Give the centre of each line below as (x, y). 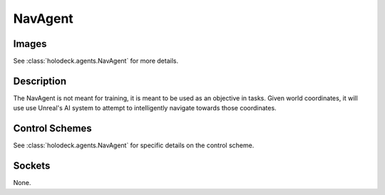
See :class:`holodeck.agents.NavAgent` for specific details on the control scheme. (134, 145)
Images (30, 44)
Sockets (32, 166)
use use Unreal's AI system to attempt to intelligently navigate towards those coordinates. (145, 108)
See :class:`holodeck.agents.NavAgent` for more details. (96, 61)
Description (40, 81)
